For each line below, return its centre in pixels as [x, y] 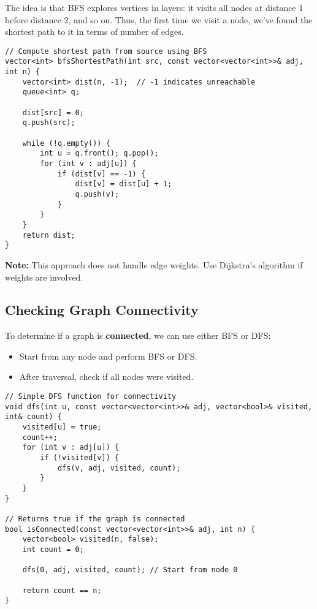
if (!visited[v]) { [80, 458]
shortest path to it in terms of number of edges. [94, 32]
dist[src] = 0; [53, 112]
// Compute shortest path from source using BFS [106, 51]
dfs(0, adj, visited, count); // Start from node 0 [130, 570]
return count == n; [62, 590]
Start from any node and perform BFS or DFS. [108, 356]
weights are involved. [44, 277]
